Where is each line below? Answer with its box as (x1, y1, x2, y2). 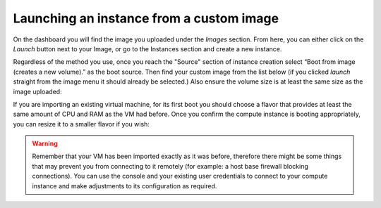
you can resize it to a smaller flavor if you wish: (13, 119, 150, 128)
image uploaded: (13, 87, 63, 96)
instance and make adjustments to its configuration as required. (32, 181, 217, 190)
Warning (32, 139, 58, 148)
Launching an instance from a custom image (13, 11, 279, 26)
